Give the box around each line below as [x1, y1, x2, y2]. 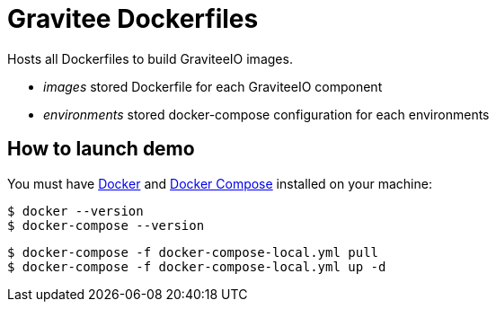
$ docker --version [7, 203, 144, 218]
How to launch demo [7, 137, 195, 161]
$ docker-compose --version [7, 217, 205, 233]
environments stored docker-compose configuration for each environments [43, 106, 490, 122]
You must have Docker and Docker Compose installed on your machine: [7, 175, 432, 191]
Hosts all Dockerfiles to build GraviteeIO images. [7, 50, 293, 66]
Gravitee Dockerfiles [7, 4, 259, 34]
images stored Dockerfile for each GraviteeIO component [43, 78, 383, 94]
